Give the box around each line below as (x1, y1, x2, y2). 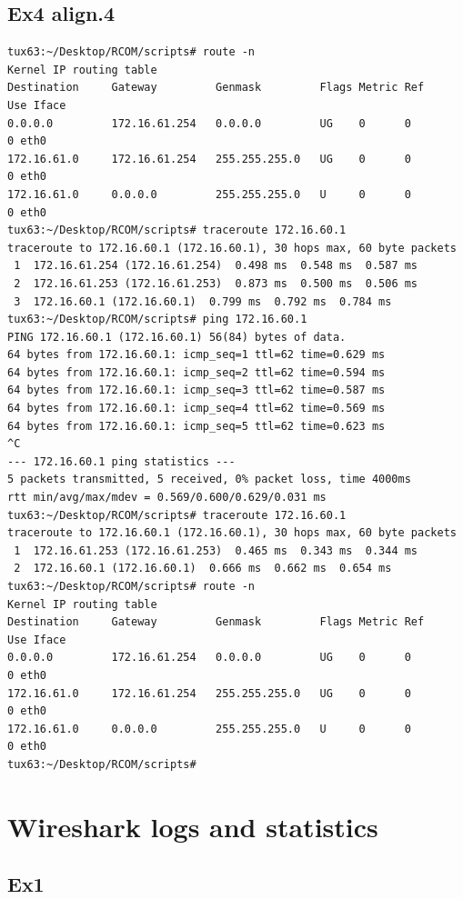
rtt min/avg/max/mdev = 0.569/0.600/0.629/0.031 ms (7, 491, 327, 504)
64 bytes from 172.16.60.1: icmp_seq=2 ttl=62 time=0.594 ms (7, 365, 386, 379)
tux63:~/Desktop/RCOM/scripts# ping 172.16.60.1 (7, 313, 307, 326)
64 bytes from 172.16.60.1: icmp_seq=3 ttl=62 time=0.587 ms (7, 384, 386, 397)
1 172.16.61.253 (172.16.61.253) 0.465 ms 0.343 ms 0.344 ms (14, 544, 418, 557)
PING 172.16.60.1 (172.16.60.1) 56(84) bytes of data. (7, 330, 347, 344)
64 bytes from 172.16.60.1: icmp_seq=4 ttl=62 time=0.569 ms (7, 402, 386, 415)
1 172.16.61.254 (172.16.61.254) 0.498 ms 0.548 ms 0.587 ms (14, 259, 418, 273)
